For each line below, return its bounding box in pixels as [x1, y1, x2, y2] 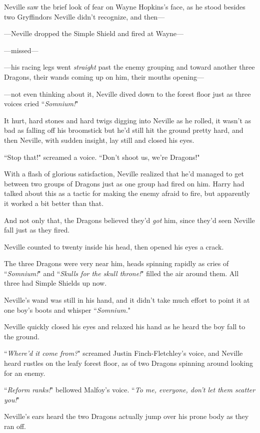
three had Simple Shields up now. [4, 278, 107, 288]
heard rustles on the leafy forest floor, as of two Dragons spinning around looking [4, 358, 253, 368]
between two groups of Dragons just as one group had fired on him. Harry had [4, 178, 244, 188]
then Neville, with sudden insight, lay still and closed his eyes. [4, 134, 194, 145]
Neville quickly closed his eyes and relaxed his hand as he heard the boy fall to [4, 321, 245, 332]
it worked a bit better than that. [4, 197, 104, 208]
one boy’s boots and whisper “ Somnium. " [4, 304, 130, 315]
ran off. [4, 421, 26, 431]
